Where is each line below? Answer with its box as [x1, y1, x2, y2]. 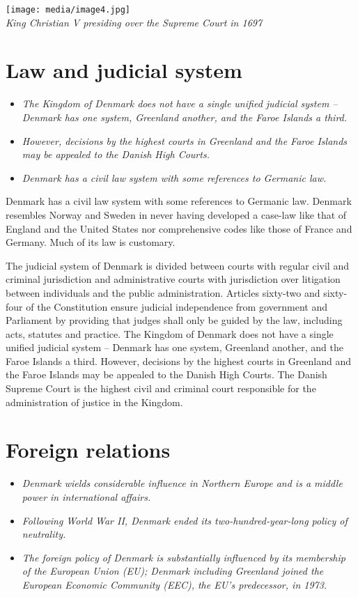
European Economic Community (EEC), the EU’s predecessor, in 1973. [22, 577, 327, 591]
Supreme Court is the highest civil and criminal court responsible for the [6, 381, 316, 396]
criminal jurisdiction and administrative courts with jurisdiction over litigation [6, 272, 341, 286]
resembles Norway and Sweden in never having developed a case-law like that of [6, 207, 347, 222]
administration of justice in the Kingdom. [6, 394, 183, 409]
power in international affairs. [22, 489, 151, 504]
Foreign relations [6, 435, 171, 464]
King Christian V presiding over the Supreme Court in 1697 [6, 15, 263, 29]
